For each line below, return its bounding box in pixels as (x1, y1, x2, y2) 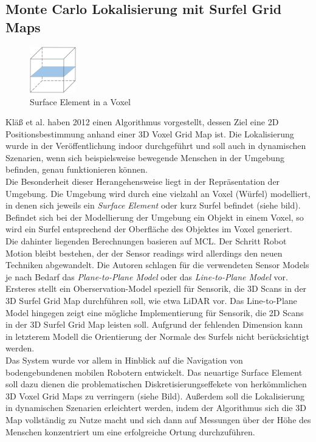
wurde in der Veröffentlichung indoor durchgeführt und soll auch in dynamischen (5, 139, 306, 152)
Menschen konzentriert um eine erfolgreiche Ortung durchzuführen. (5, 425, 255, 438)
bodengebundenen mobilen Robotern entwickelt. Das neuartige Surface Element (5, 365, 303, 378)
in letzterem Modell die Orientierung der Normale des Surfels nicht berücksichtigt (5, 330, 309, 342)
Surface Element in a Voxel (30, 95, 131, 108)
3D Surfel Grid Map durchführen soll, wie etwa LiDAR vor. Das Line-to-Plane (5, 294, 297, 306)
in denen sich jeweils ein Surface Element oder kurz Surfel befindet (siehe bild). (5, 199, 301, 212)
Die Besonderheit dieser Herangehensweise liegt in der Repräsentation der (5, 175, 280, 188)
